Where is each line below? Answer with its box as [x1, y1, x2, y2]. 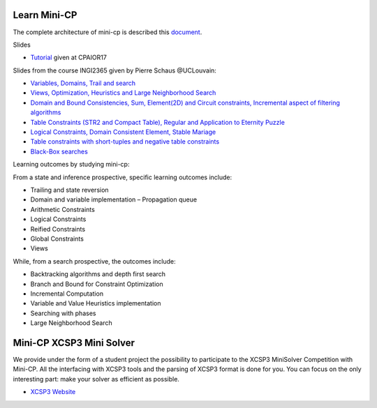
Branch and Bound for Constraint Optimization [30, 280, 163, 288]
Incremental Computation [30, 289, 104, 298]
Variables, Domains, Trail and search [30, 79, 136, 87]
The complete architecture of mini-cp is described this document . [13, 28, 202, 36]
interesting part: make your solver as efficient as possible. [13, 375, 179, 383]
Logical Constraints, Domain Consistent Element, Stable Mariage [30, 128, 216, 136]
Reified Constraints [30, 225, 86, 233]
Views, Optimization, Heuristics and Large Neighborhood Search [30, 89, 216, 97]
